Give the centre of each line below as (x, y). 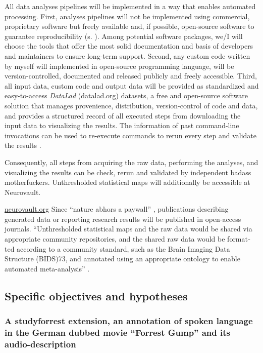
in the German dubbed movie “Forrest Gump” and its (117, 332)
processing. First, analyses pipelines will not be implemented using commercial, (127, 16)
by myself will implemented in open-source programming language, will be (119, 66)
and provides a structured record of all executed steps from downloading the (123, 115)
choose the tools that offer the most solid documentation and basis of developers (129, 46)
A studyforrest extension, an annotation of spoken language (129, 321)
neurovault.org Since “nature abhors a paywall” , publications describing (117, 209)
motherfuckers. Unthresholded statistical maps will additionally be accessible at (127, 182)
